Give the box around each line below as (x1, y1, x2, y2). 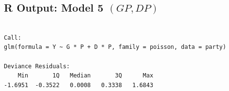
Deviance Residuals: (4, 62, 70, 70)
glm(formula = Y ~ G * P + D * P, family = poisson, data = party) (4, 44, 227, 51)
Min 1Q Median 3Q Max (17, 72, 153, 79)
